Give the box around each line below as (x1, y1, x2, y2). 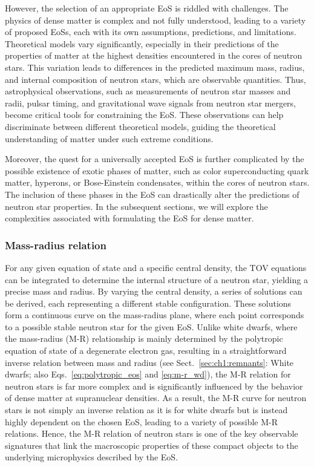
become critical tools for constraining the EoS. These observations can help (5, 108, 284, 121)
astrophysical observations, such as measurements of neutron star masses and (5, 85, 291, 97)
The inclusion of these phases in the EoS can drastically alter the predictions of (5, 188, 299, 200)
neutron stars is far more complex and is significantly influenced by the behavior (5, 379, 303, 392)
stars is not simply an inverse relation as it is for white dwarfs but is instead (5, 403, 288, 416)
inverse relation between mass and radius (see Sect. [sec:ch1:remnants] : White (5, 356, 294, 368)
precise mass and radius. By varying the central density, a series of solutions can (5, 285, 303, 298)
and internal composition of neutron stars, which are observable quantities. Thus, (5, 73, 306, 85)
